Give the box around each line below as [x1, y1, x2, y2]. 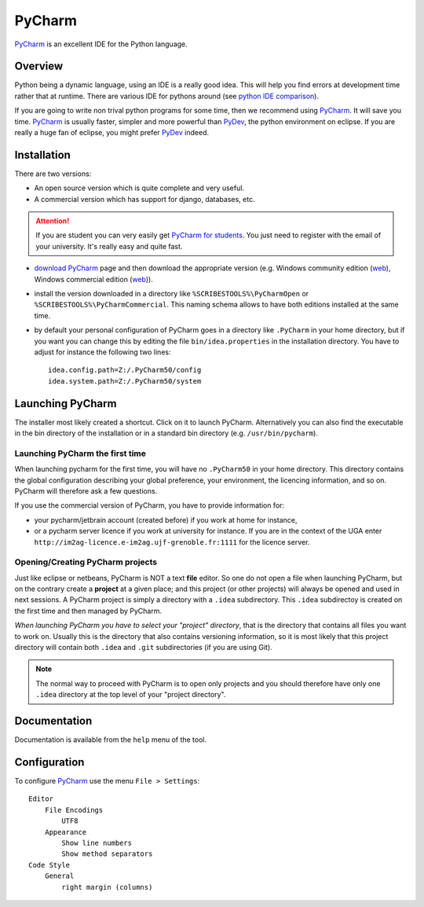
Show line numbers [61, 838, 133, 847]
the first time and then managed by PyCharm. [14, 606, 163, 615]
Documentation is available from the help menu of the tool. [14, 735, 207, 744]
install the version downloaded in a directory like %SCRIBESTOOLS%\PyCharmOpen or [34, 289, 309, 299]
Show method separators [61, 850, 153, 858]
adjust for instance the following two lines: [34, 347, 171, 357]
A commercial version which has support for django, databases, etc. [34, 194, 255, 204]
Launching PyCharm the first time [14, 448, 147, 459]
